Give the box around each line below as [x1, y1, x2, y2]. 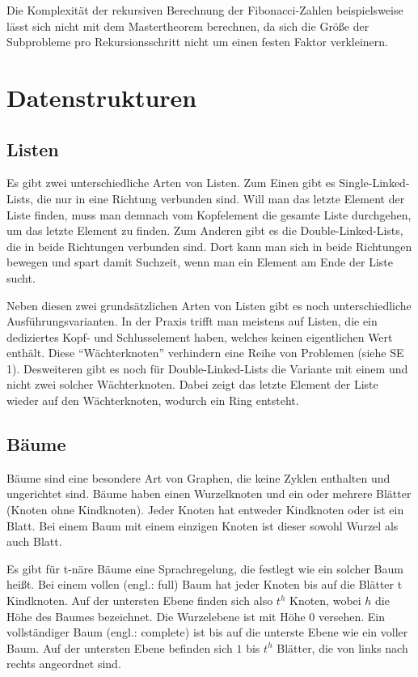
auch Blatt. [6, 533, 62, 550]
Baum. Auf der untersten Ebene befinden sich [6, 639, 233, 656]
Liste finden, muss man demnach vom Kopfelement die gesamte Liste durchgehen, [6, 206, 412, 223]
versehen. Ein [318, 607, 385, 624]
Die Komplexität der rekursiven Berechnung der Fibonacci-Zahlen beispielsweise [6, 2, 403, 18]
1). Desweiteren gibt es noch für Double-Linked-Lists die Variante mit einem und [6, 360, 408, 377]
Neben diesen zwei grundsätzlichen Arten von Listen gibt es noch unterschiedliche [6, 296, 412, 313]
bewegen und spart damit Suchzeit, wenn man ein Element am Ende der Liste [6, 253, 393, 270]
